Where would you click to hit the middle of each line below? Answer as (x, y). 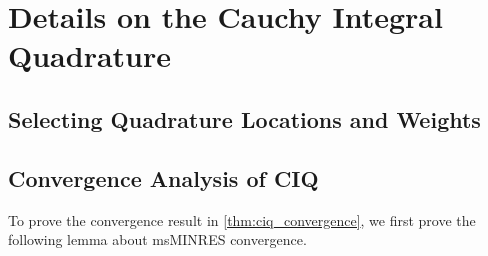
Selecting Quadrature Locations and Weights (244, 118)
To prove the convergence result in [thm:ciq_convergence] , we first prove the (242, 219)
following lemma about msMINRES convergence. (157, 239)
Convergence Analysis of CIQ (163, 177)
